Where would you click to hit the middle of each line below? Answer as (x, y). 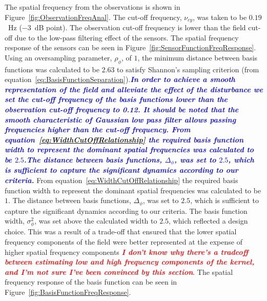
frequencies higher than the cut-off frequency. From (98, 129)
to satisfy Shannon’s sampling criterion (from (188, 69)
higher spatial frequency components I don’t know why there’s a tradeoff (127, 252)
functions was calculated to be (52, 69)
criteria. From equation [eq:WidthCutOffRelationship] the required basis (121, 180)
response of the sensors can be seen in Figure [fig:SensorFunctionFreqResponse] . (130, 47)
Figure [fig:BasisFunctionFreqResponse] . (68, 292)
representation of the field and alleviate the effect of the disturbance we (134, 89)
